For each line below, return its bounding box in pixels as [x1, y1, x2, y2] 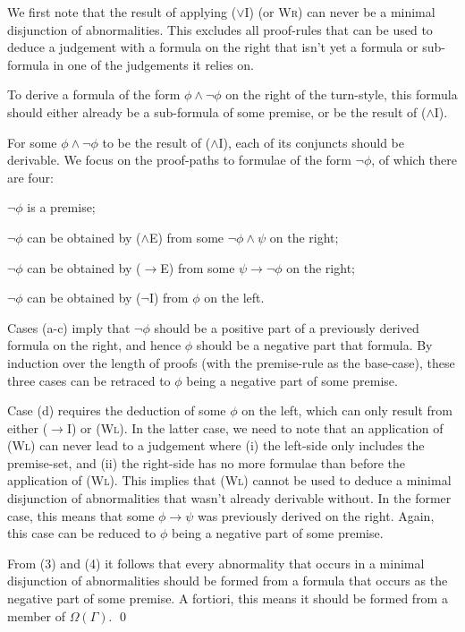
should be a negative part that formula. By [196, 336, 433, 354]
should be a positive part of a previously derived [154, 318, 419, 337]
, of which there [371, 150, 458, 169]
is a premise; [27, 198, 96, 217]
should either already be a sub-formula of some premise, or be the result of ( [7, 102, 427, 121]
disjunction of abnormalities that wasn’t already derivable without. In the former [7, 489, 452, 508]
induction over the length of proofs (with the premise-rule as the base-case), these [7, 353, 455, 372]
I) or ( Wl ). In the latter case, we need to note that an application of [66, 418, 444, 437]
